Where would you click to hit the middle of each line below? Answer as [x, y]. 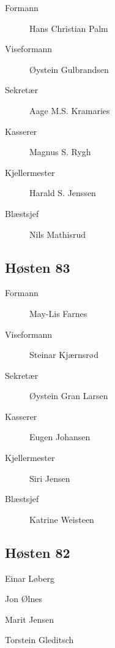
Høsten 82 [38, 552]
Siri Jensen [50, 478]
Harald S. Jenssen [63, 193]
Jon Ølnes [24, 599]
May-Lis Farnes [58, 313]
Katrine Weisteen [62, 519]
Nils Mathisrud [57, 234]
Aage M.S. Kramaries [70, 110]
